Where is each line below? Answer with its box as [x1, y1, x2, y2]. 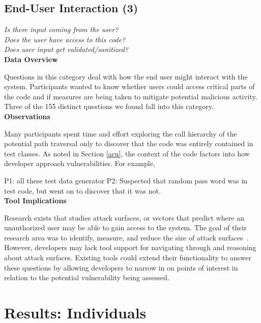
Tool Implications [4, 195, 67, 206]
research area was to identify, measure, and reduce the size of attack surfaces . [4, 232, 249, 243]
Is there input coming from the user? [4, 24, 119, 35]
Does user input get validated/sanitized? [4, 44, 129, 55]
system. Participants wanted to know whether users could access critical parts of [4, 81, 255, 92]
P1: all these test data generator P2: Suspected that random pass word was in [4, 175, 248, 185]
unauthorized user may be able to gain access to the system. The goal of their [4, 222, 247, 233]
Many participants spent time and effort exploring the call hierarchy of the [4, 128, 237, 139]
